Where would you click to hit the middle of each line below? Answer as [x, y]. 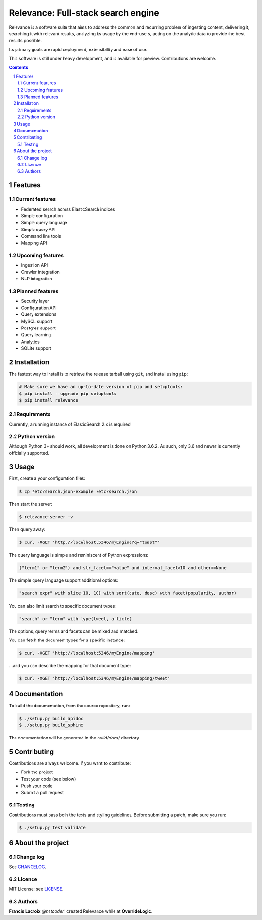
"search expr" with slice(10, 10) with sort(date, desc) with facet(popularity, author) [128, 593]
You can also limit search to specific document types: [63, 606]
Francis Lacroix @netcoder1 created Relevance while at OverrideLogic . [81, 911]
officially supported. [29, 453]
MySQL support [37, 321]
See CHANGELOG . [27, 867]
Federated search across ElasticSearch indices [68, 209]
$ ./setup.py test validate [52, 828]
